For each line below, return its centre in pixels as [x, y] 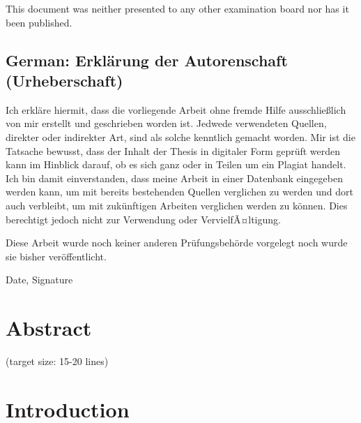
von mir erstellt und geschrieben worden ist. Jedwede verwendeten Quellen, [166, 123]
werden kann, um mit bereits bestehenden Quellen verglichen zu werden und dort [179, 192]
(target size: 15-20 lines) [57, 361]
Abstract [49, 328]
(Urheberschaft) [64, 80]
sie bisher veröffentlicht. [56, 256]
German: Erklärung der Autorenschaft [147, 60]
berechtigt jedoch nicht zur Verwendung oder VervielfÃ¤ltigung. [143, 219]
